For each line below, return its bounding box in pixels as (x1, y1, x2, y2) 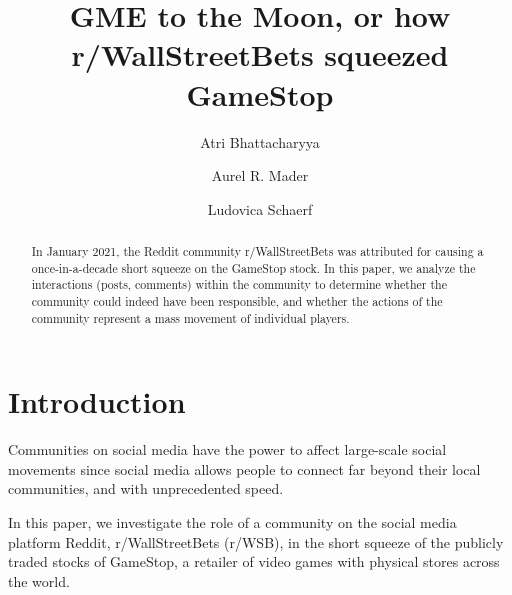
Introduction (8, 381, 186, 422)
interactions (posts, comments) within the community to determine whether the (31, 276, 447, 293)
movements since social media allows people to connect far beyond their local (8, 458, 481, 479)
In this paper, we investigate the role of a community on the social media (8, 512, 457, 533)
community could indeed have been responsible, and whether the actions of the (31, 293, 443, 310)
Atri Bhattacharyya (200, 131, 320, 152)
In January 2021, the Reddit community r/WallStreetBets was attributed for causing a (31, 243, 484, 260)
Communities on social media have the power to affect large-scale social (8, 439, 447, 460)
